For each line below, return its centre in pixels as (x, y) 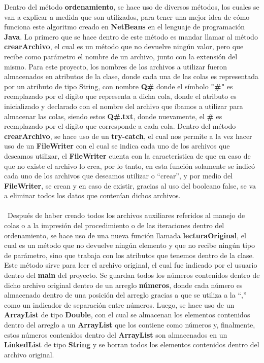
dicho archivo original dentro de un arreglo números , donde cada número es (123, 285)
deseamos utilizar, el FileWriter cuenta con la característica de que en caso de (127, 155)
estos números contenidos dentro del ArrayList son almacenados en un (116, 334)
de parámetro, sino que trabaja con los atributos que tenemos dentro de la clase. (129, 255)
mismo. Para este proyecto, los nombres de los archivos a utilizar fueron (116, 66)
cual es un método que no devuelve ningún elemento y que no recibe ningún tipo (130, 245)
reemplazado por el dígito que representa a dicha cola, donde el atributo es (120, 96)
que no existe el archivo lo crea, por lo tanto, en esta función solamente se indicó (129, 166)
